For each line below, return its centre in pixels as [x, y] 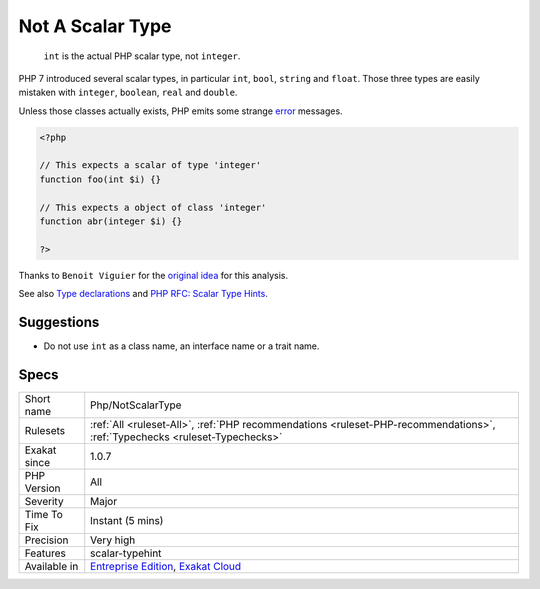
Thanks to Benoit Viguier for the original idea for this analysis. [153, 275]
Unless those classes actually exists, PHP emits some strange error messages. [181, 111]
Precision [46, 540]
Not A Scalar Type [95, 26]
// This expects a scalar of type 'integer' [150, 165]
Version [42, 488]
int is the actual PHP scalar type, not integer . [142, 56]
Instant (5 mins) [127, 521]
